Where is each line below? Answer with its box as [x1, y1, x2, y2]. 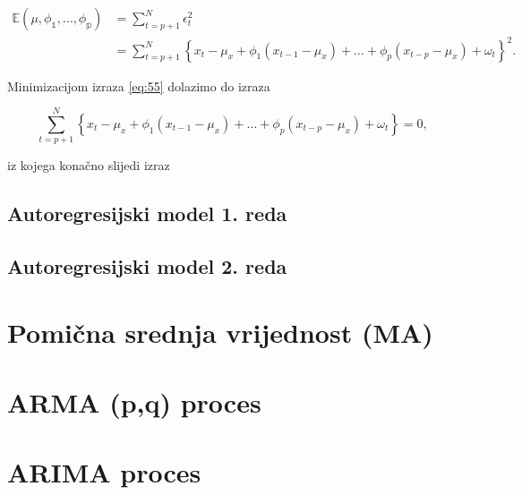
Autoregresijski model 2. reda [7, 252, 287, 280]
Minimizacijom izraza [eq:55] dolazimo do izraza [7, 76, 270, 95]
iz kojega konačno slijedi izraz [7, 156, 170, 175]
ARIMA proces [7, 454, 201, 491]
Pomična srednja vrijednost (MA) [7, 313, 433, 350]
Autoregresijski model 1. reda [7, 200, 287, 227]
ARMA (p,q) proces [7, 384, 261, 420]
